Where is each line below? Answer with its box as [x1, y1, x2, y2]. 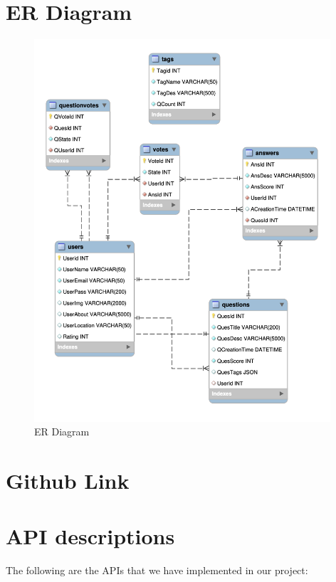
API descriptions [6, 522, 175, 551]
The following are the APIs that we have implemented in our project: [6, 563, 308, 578]
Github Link [6, 466, 130, 494]
